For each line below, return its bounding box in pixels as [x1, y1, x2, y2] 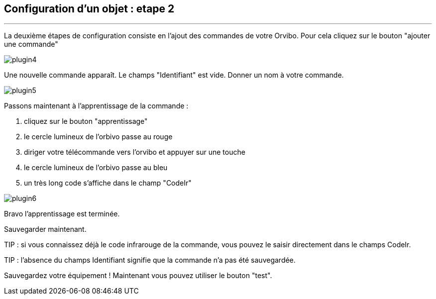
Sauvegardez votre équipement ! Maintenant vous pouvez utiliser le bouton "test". [4, 271, 272, 280]
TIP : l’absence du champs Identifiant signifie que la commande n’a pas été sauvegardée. [4, 256, 296, 265]
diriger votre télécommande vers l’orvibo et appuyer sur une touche [24, 148, 245, 157]
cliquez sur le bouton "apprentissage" [24, 117, 148, 126]
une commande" [4, 40, 58, 49]
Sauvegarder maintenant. [4, 225, 87, 234]
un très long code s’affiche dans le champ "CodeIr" [24, 179, 192, 188]
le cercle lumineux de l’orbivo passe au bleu [24, 163, 168, 172]
